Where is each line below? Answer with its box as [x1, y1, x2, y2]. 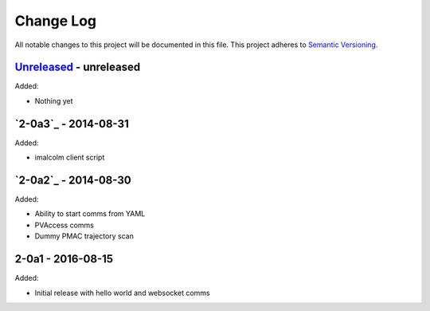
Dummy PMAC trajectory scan [34, 231, 135, 241]
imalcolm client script [34, 152, 105, 163]
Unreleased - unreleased [14, 61, 141, 74]
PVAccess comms [34, 220, 95, 230]
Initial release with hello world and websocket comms [34, 288, 210, 297]
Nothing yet [34, 96, 73, 105]
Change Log [14, 12, 97, 30]
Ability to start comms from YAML [34, 209, 146, 218]
